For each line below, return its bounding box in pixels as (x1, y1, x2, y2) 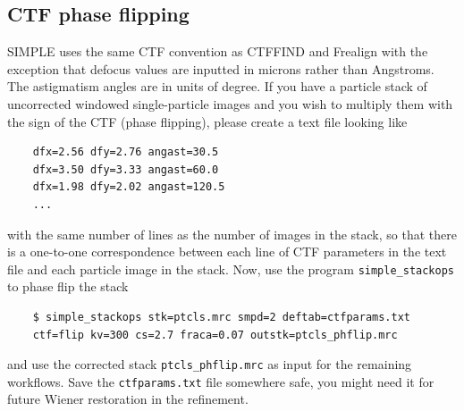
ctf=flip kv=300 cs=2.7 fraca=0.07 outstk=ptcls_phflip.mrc (32, 328, 398, 341)
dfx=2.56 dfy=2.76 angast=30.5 (32, 146, 219, 159)
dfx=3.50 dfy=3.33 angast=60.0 (32, 163, 219, 176)
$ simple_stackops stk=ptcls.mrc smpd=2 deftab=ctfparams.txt (32, 310, 411, 323)
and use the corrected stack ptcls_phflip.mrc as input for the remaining (7, 355, 412, 373)
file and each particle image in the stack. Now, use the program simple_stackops (7, 259, 455, 278)
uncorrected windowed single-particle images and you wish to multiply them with (7, 94, 453, 113)
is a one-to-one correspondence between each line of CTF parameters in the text (7, 242, 447, 261)
